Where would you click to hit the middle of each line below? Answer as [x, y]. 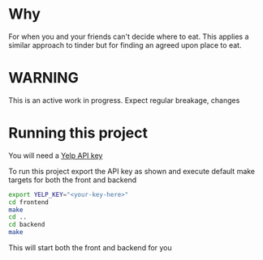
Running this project [78, 133]
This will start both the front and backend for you [90, 248]
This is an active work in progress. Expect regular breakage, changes [124, 100]
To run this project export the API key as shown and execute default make [132, 171]
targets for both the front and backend [73, 180]
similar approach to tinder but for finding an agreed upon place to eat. [125, 45]
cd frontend [28, 202]
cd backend [27, 225]
